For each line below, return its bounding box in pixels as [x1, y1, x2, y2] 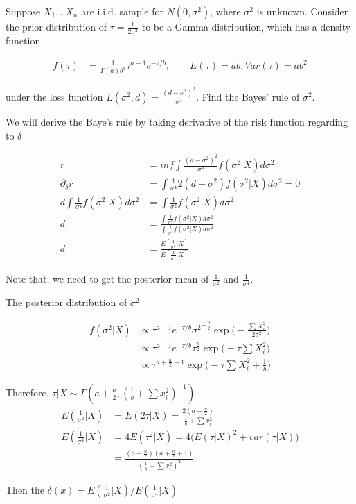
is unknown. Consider [256, 4, 348, 18]
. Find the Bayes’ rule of [196, 90, 300, 104]
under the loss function [6, 90, 103, 104]
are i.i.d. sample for [81, 4, 163, 18]
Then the [6, 482, 44, 497]
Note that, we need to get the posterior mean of [6, 271, 209, 286]
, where [210, 4, 241, 18]
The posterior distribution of [6, 295, 127, 310]
